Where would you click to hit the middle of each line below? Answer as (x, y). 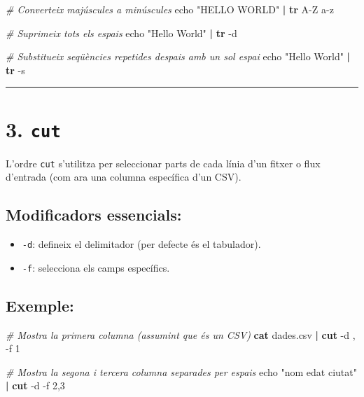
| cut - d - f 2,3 (35, 385)
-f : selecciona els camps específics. (96, 267)
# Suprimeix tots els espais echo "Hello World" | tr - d (121, 33)
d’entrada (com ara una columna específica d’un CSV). (124, 177)
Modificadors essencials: (94, 215)
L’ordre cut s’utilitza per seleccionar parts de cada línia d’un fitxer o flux (163, 163)
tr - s (15, 70)
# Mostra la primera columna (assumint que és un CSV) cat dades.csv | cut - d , (181, 334)
